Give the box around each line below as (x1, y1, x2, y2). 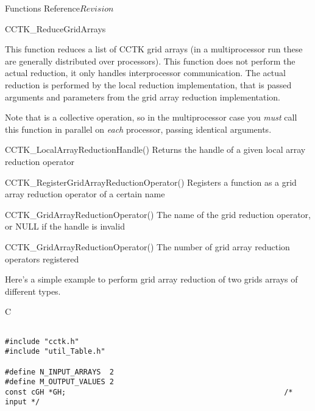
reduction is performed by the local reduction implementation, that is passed (5, 78, 292, 91)
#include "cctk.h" (5, 337, 79, 346)
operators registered (5, 252, 79, 265)
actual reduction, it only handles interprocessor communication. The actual (5, 66, 286, 79)
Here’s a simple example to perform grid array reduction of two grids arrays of (5, 273, 298, 286)
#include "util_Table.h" (5, 347, 105, 356)
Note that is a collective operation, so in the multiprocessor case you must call (5, 111, 297, 124)
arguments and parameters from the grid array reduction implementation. (5, 90, 280, 103)
